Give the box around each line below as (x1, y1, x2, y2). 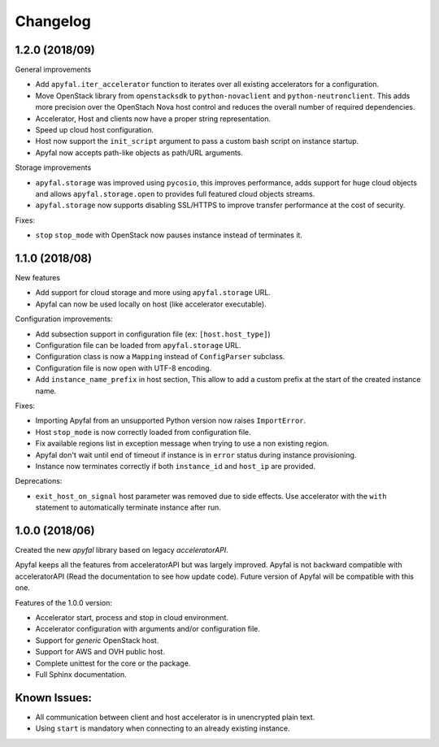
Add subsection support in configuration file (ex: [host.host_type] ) (35, 329, 272, 339)
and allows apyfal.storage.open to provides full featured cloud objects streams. (35, 189, 315, 198)
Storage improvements (15, 163, 92, 172)
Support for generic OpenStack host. (35, 635, 159, 645)
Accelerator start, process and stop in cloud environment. (35, 612, 229, 622)
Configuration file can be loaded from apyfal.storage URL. (35, 341, 241, 350)
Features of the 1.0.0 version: (15, 597, 113, 607)
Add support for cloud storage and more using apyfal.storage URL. (35, 288, 272, 297)
